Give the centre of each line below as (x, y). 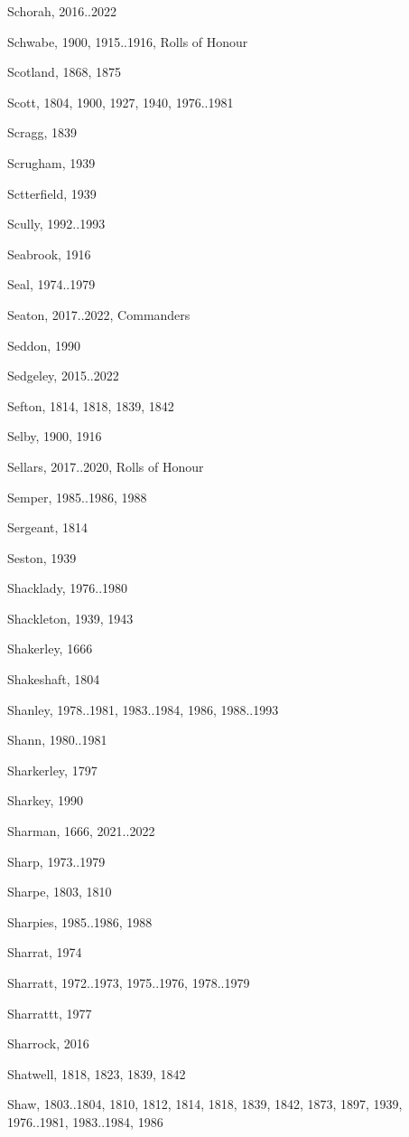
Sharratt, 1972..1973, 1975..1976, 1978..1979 (129, 982)
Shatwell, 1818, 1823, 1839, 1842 (97, 1073)
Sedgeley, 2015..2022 (63, 376)
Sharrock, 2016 (48, 1043)
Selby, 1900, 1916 (55, 436)
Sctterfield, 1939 (52, 193)
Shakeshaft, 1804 (54, 679)
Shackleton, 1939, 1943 (70, 618)
